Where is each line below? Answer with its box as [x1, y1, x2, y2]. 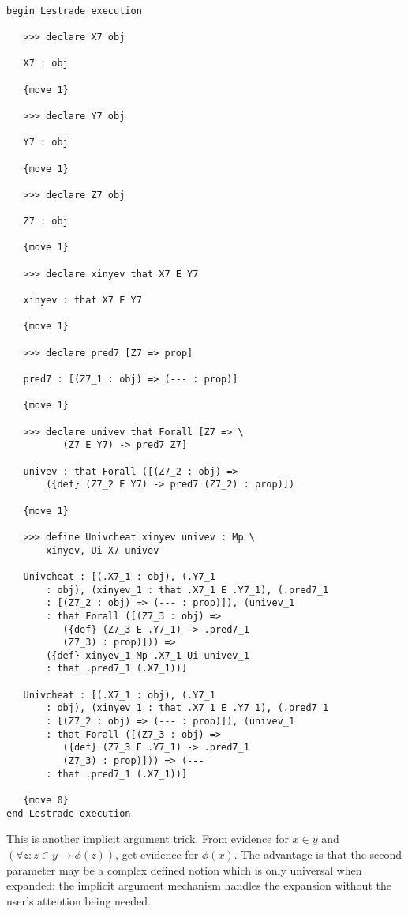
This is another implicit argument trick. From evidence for [6, 830, 289, 847]
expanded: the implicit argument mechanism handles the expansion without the [6, 877, 391, 893]
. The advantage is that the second [234, 845, 402, 862]
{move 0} [23, 795, 69, 807]
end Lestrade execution [6, 807, 131, 819]
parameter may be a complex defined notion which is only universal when [6, 861, 362, 878]
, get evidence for [115, 845, 199, 862]
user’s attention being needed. [6, 892, 151, 908]
